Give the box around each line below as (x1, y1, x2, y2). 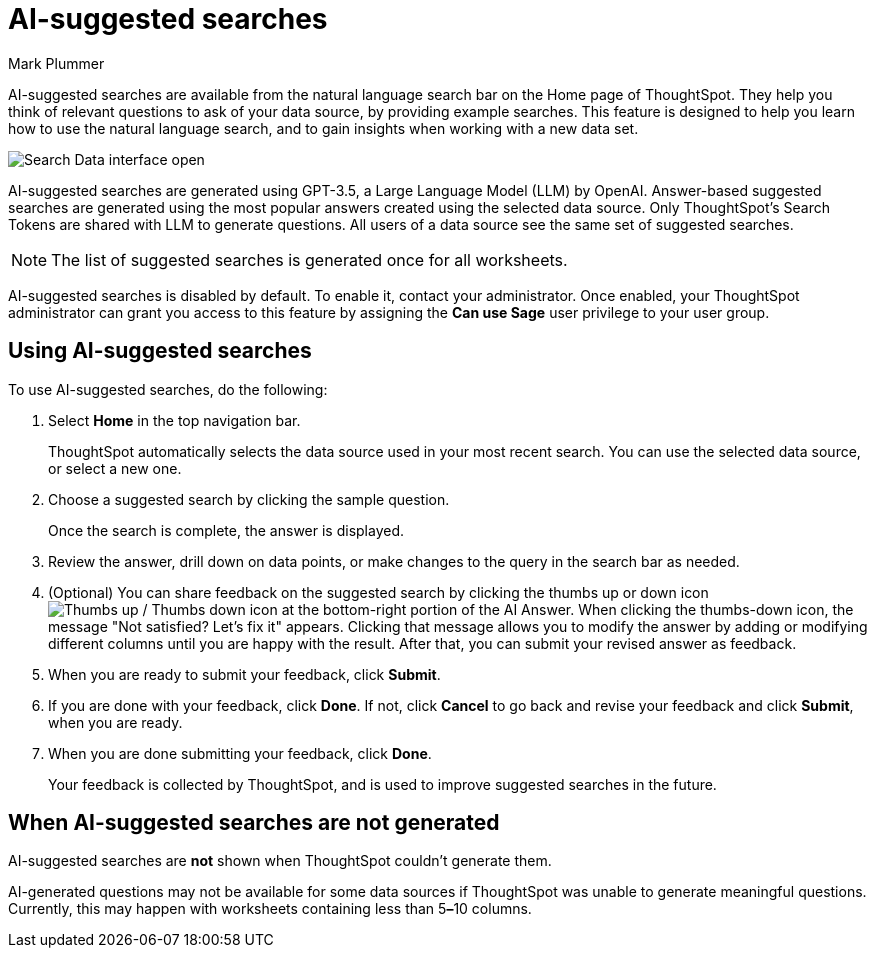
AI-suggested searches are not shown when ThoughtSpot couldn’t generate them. (8, 852, 552, 870)
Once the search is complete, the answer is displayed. (48, 521, 405, 539)
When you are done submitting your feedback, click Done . (48, 744, 432, 762)
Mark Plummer (8, 54, 105, 72)
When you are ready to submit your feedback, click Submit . (48, 665, 441, 683)
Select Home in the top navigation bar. (48, 411, 301, 429)
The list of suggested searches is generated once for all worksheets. (51, 249, 568, 270)
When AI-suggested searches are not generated (8, 810, 500, 836)
